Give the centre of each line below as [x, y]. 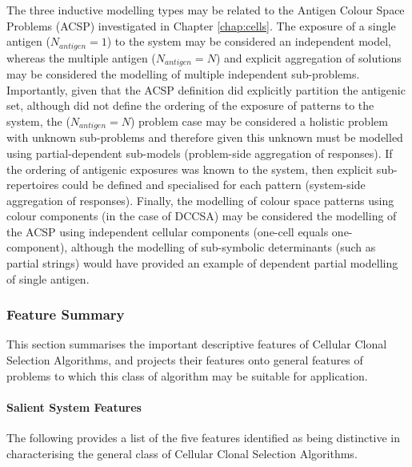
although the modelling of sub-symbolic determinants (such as [223, 247]
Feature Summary [66, 314]
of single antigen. [48, 278]
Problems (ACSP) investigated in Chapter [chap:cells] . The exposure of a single [201, 25]
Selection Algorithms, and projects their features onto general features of [185, 360]
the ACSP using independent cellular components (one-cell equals [168, 231]
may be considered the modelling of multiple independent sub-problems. [183, 74]
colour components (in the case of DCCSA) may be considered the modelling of [202, 216]
